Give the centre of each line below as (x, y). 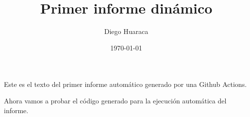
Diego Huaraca (126, 31)
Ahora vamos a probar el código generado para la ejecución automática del (115, 100)
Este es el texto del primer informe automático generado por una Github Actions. (125, 84)
